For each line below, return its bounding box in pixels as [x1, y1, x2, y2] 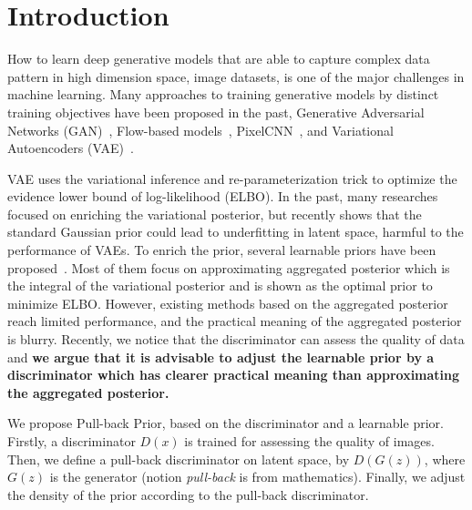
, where [424, 449, 466, 468]
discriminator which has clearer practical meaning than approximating [7, 365, 460, 384]
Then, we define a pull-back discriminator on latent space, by [7, 449, 350, 468]
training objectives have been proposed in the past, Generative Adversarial [7, 102, 425, 121]
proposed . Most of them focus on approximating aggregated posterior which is [7, 258, 450, 277]
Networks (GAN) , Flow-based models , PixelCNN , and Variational [7, 120, 394, 139]
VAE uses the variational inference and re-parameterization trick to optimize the [7, 168, 457, 188]
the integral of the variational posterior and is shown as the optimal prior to [7, 276, 433, 295]
